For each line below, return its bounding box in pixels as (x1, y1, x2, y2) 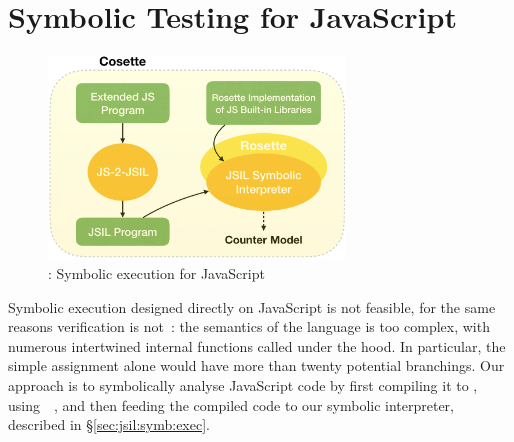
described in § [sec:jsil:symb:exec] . (8, 414, 210, 435)
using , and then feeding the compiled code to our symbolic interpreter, (8, 394, 455, 415)
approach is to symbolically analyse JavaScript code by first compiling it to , (8, 374, 478, 395)
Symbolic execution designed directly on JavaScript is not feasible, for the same (8, 296, 496, 317)
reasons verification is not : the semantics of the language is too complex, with (8, 316, 490, 337)
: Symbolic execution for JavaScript (48, 262, 265, 283)
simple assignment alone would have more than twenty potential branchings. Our (8, 355, 505, 376)
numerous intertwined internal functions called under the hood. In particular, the (8, 335, 506, 356)
